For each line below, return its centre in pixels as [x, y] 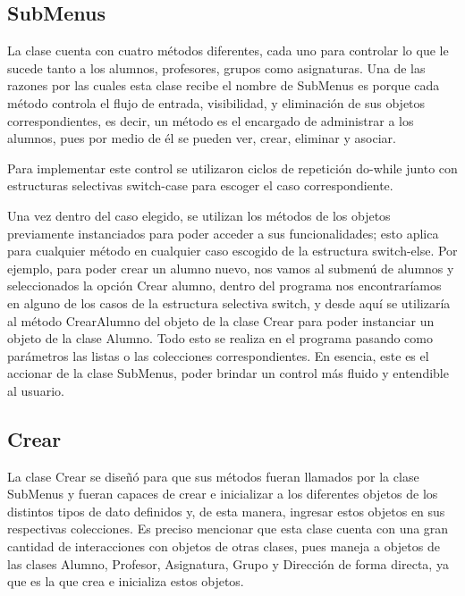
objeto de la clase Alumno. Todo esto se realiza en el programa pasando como [220, 338]
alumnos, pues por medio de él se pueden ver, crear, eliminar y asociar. [202, 138]
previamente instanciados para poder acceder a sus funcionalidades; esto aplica [223, 233]
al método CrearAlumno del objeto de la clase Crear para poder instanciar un [221, 320]
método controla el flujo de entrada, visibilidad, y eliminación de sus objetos [216, 102]
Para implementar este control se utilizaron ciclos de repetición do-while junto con [232, 168]
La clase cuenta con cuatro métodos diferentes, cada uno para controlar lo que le [228, 50]
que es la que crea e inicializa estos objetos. [126, 581]
